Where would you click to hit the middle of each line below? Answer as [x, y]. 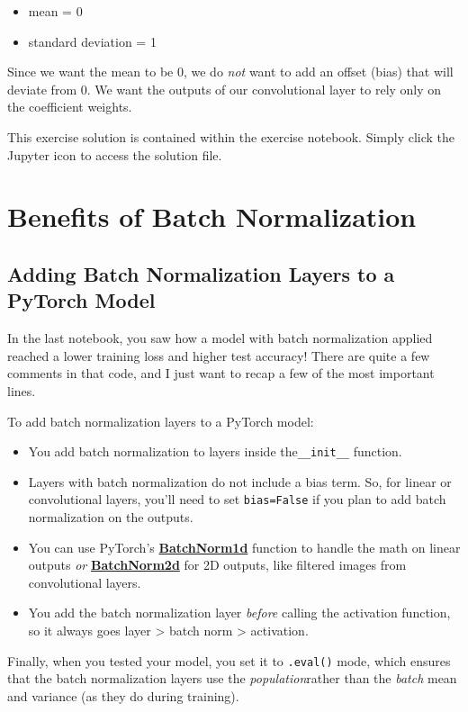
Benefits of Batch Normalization [212, 216]
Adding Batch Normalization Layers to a [201, 273]
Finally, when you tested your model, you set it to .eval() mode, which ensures [229, 660]
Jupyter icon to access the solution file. [115, 154]
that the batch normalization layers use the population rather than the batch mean [232, 678]
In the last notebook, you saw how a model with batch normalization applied [220, 338]
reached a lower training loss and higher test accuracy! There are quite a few [219, 355]
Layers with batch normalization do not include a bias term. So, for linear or [240, 481]
